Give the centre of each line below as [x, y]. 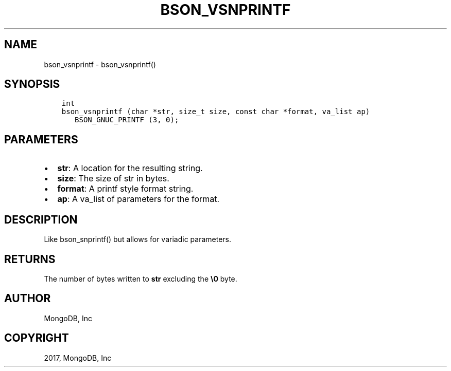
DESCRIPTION [41, 219]
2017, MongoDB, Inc [78, 358]
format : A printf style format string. [125, 189]
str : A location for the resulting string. [130, 168]
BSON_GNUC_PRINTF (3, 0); [127, 120]
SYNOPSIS [32, 84]
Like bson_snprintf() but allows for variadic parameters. [138, 239]
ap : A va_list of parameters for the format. [138, 199]
